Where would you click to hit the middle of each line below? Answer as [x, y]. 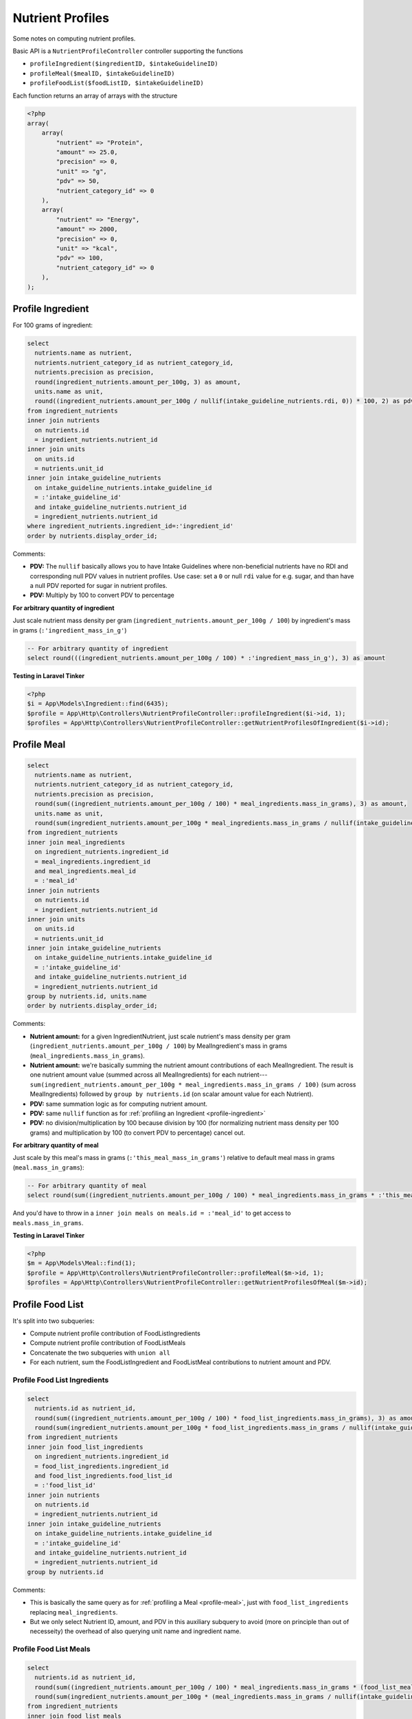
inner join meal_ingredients [76, 842]
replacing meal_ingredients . [74, 1612]
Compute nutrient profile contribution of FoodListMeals [108, 1343]
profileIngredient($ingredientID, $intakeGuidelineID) [124, 64]
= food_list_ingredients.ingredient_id [102, 1466]
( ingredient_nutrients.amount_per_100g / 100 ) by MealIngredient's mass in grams [159, 1046]
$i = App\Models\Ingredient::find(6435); [98, 704]
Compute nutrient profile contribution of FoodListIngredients [115, 1333]
